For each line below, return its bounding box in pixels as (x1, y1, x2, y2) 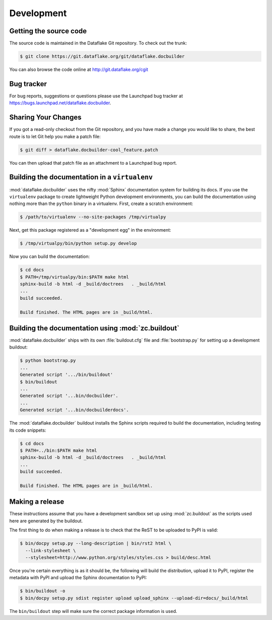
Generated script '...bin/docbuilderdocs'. (20, 407, 129, 413)
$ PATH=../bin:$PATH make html (20, 447, 98, 453)
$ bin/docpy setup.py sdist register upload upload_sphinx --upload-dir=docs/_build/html (20, 595, 249, 601)
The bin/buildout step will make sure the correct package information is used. (9, 608, 177, 614)
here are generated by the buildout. (9, 518, 83, 524)
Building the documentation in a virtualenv (9, 173, 153, 181)
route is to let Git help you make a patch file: (9, 133, 101, 140)
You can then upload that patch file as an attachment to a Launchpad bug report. (9, 160, 177, 166)
